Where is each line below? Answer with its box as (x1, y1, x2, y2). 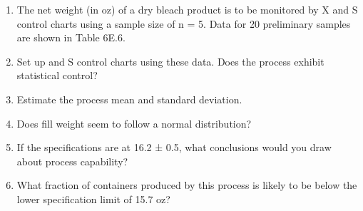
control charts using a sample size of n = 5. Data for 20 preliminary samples (16, 16, 351, 31)
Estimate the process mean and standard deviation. (16, 91, 242, 106)
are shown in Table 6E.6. (16, 30, 126, 45)
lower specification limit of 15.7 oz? (16, 191, 170, 206)
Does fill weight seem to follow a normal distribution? (16, 115, 252, 130)
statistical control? (16, 68, 98, 83)
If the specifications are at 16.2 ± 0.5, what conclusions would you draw (16, 140, 332, 155)
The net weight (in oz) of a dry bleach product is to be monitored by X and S (16, 2, 358, 16)
